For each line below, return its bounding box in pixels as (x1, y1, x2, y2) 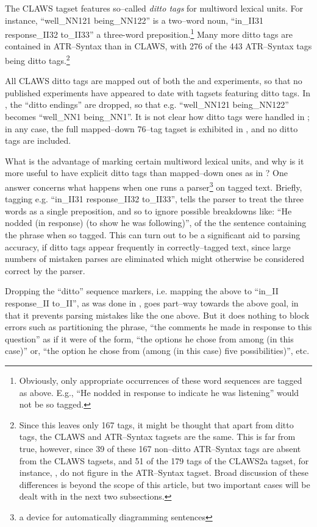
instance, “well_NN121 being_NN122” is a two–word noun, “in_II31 (5, 13, 264, 26)
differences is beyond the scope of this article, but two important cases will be (19, 478, 310, 490)
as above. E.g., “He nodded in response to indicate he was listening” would (19, 386, 299, 398)
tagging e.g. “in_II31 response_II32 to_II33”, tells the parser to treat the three (5, 193, 304, 205)
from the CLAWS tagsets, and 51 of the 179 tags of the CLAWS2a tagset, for (19, 454, 309, 467)
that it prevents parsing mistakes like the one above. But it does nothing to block (5, 308, 310, 321)
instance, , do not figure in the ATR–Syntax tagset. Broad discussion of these (19, 466, 309, 479)
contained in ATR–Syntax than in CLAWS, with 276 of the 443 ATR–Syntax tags (5, 40, 312, 52)
